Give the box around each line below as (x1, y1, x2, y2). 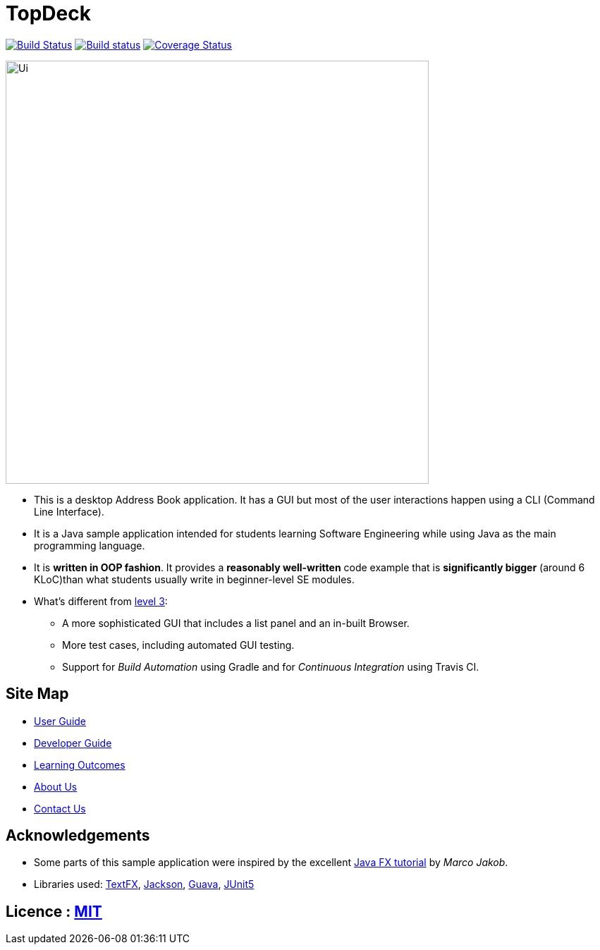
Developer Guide (34, 736, 112, 749)
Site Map (6, 685, 69, 703)
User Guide (34, 714, 87, 727)
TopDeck (6, 1, 91, 25)
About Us (34, 780, 78, 793)
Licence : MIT (6, 902, 102, 920)
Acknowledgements (6, 827, 150, 845)
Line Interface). (34, 505, 104, 518)
